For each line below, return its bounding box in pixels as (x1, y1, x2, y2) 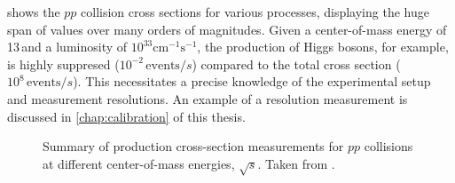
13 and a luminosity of (7, 37, 128, 56)
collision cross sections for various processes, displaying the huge (81, 3, 429, 20)
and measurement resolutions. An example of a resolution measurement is (7, 89, 408, 107)
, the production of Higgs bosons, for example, (197, 37, 449, 56)
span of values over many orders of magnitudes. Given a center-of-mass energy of (7, 20, 447, 38)
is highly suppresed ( (7, 54, 120, 73)
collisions (364, 137, 413, 155)
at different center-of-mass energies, (43, 154, 235, 172)
